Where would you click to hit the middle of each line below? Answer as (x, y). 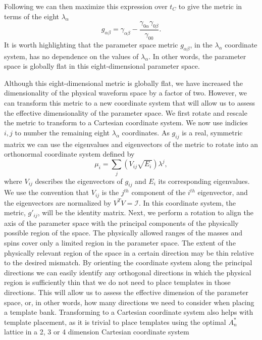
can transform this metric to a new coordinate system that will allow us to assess (129, 102)
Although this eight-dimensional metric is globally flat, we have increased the (123, 83)
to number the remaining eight (62, 132)
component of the (159, 192)
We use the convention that (47, 192)
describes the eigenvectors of (79, 181)
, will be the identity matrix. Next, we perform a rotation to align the (145, 212)
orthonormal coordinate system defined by (69, 154)
